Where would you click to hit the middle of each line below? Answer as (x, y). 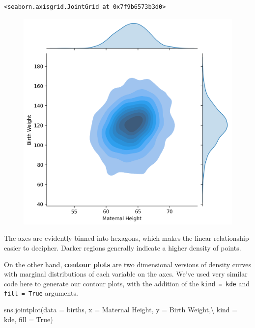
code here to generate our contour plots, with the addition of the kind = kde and (127, 283)
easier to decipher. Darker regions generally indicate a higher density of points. (123, 248)
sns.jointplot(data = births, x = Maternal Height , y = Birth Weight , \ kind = (121, 310)
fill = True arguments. (41, 293)
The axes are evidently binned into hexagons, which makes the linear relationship (127, 238)
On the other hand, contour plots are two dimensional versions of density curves (128, 264)
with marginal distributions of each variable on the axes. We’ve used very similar (126, 274)
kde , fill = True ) (28, 319)
